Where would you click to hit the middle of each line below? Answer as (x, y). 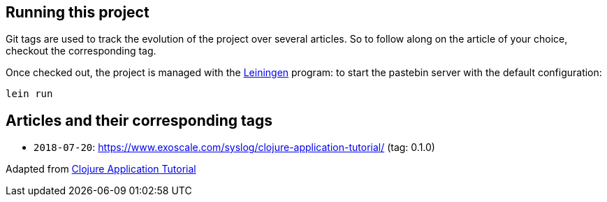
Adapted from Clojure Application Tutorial (101, 169)
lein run (29, 94)
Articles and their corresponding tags (139, 120)
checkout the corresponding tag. (81, 51)
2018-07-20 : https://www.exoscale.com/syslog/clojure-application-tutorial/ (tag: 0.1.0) (234, 147)
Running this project (78, 12)
